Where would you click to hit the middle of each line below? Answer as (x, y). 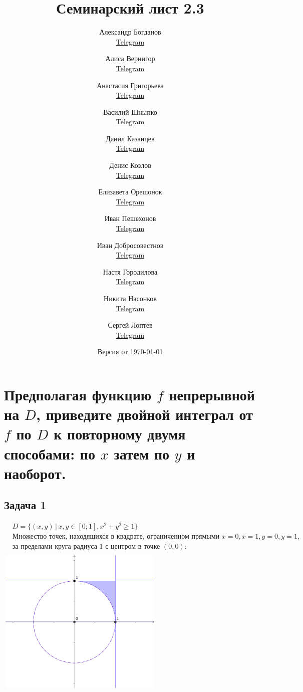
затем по (142, 453)
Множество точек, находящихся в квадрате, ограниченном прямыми (116, 537)
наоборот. (35, 473)
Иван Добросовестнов (130, 245)
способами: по (50, 453)
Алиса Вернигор (130, 58)
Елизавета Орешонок (130, 192)
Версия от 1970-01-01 (130, 352)
